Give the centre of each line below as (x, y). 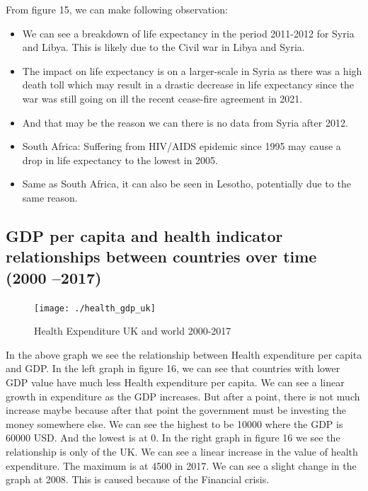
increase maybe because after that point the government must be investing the (176, 410)
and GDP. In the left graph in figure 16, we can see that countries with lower (173, 368)
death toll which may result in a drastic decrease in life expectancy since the (188, 85)
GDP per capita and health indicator (144, 235)
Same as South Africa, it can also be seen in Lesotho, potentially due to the (186, 184)
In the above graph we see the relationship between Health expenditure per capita (184, 354)
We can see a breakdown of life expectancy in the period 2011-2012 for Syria (188, 33)
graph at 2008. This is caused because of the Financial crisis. (138, 479)
